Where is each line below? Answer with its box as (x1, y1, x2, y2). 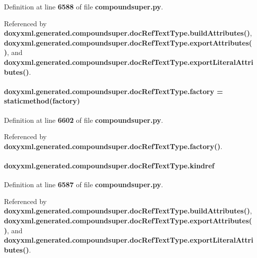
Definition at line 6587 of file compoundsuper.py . (4, 179, 163, 190)
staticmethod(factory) (4, 96, 80, 106)
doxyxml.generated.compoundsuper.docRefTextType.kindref (4, 160, 214, 170)
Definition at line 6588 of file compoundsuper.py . (4, 1, 163, 11)
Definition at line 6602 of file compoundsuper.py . (4, 114, 163, 125)
